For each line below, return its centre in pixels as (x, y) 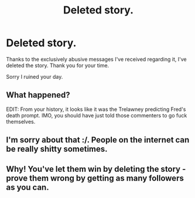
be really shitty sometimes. (57, 149)
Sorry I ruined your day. (35, 77)
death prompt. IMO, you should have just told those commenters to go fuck (97, 115)
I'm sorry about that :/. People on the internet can (98, 140)
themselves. (21, 121)
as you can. (28, 187)
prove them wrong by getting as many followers (95, 178)
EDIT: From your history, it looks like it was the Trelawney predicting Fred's (96, 109)
